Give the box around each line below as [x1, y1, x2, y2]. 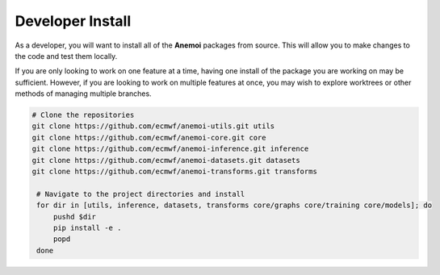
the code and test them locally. [15, 51, 118, 60]
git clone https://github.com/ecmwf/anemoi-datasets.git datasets [31, 156, 300, 165]
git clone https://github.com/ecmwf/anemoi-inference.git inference [31, 144, 309, 153]
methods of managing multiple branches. [15, 89, 153, 98]
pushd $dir [52, 212, 97, 221]
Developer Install [15, 12, 132, 30]
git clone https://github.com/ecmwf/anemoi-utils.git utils [31, 122, 275, 131]
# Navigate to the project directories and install [36, 190, 245, 198]
